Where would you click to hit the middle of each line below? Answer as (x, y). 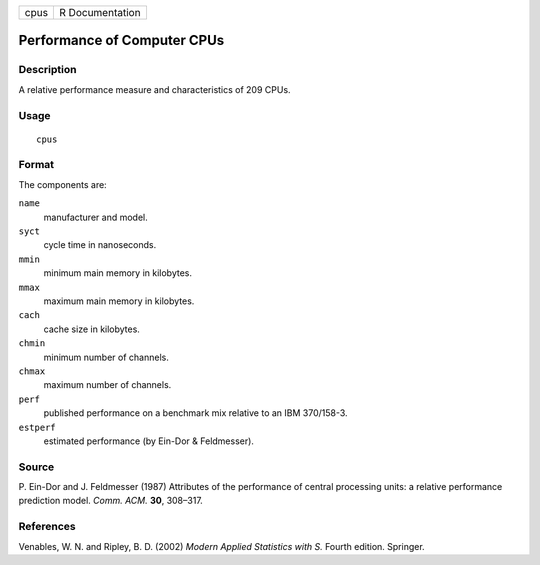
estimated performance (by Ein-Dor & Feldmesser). (149, 441)
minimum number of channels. (106, 357)
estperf (37, 427)
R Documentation (100, 12)
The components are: (62, 184)
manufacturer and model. (96, 217)
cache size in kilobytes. (91, 329)
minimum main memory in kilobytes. (118, 273)
